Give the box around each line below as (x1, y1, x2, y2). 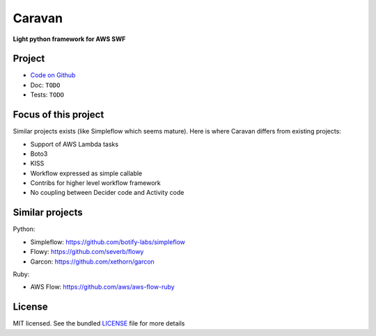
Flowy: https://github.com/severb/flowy (30, 248, 144, 256)
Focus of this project (13, 109, 104, 121)
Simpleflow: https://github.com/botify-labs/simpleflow (30, 237, 186, 246)
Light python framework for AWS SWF (13, 35, 126, 43)
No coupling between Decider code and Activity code (30, 189, 185, 197)
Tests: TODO (30, 90, 65, 99)
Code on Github (30, 71, 76, 79)
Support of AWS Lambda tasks (30, 140, 118, 148)
